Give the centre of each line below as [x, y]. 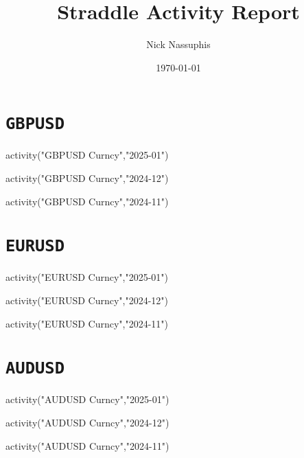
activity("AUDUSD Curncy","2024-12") [87, 423]
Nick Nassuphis [178, 44]
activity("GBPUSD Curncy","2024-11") [87, 201]
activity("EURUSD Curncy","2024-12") [87, 300]
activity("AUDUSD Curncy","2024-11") [87, 445]
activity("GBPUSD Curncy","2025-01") [87, 155]
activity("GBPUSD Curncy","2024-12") [87, 178]
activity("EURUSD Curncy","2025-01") [87, 277]
